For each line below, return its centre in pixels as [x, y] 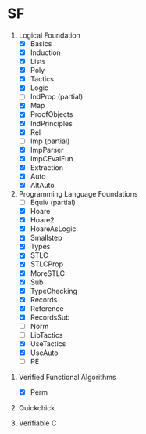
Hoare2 [43, 220]
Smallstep [46, 238]
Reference [47, 308]
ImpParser [47, 150]
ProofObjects [52, 114]
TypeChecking [53, 291]
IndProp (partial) [57, 97]
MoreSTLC [48, 273]
